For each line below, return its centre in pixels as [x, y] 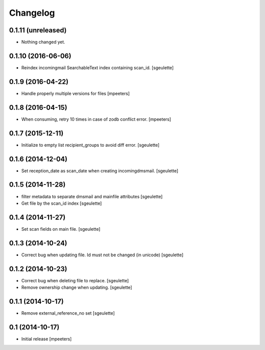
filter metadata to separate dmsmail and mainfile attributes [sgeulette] [92, 196]
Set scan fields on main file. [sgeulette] [61, 229]
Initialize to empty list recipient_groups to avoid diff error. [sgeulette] [90, 145]
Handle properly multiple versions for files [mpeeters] [76, 93]
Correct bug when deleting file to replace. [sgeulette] [75, 280]
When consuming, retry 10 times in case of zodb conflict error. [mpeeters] [96, 119]
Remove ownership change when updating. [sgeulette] [77, 287]
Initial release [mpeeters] [47, 339]
